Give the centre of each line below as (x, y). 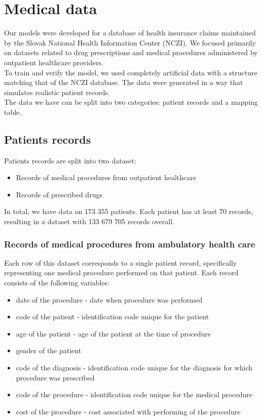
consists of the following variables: (57, 283)
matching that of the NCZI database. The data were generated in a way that (124, 82)
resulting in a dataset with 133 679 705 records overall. (89, 221)
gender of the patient (49, 350)
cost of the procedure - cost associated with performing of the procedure (128, 411)
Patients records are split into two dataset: (70, 160)
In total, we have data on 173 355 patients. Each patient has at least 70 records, (129, 211)
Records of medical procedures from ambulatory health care (130, 244)
